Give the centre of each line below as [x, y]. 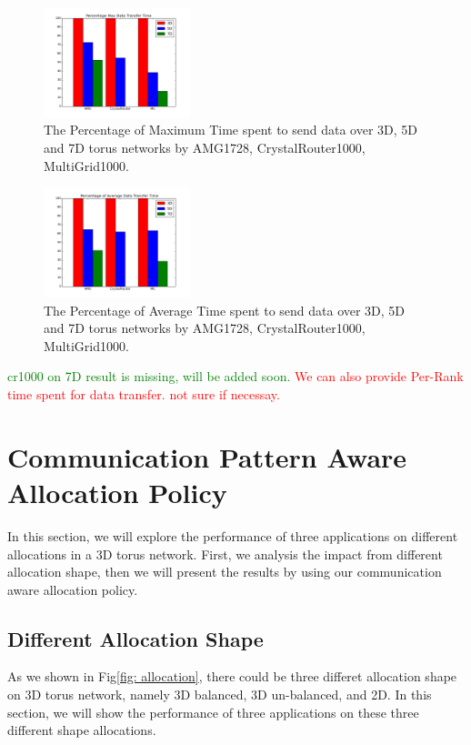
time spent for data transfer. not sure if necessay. [144, 394]
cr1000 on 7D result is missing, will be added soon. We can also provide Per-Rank [235, 376]
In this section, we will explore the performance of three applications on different [233, 535]
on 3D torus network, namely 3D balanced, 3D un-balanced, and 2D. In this [220, 695]
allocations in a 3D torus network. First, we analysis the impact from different [225, 554]
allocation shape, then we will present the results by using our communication [225, 572]
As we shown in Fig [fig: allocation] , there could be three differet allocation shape [232, 676]
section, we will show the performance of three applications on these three [213, 712]
